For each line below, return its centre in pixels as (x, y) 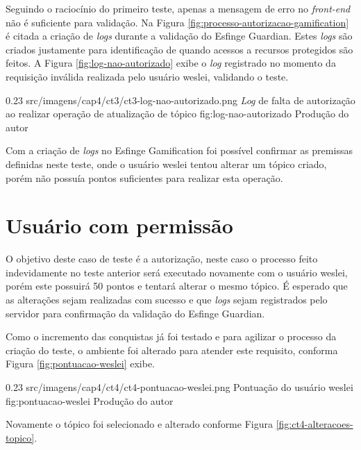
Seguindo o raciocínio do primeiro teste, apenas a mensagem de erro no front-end (178, 8)
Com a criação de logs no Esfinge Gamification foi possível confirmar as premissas (179, 150)
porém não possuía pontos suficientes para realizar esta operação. (144, 177)
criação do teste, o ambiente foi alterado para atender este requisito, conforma (172, 350)
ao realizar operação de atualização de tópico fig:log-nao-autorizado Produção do (177, 114)
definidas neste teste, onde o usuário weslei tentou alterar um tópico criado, (166, 164)
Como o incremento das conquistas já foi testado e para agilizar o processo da (171, 336)
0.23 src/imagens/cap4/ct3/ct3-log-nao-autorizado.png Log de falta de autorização (180, 100)
